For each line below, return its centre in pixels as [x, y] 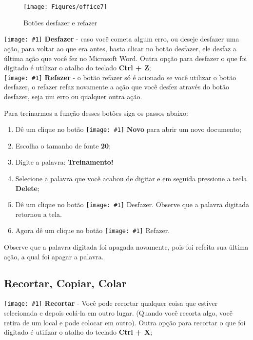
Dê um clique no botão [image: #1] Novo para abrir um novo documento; [128, 129]
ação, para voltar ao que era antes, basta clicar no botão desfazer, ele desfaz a [120, 48]
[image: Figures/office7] [65, 7]
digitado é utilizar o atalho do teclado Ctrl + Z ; [78, 68]
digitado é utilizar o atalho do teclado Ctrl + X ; [78, 332]
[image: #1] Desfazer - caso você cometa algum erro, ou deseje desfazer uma [122, 39]
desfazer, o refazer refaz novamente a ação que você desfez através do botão [117, 87]
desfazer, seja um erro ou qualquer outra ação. [73, 96]
